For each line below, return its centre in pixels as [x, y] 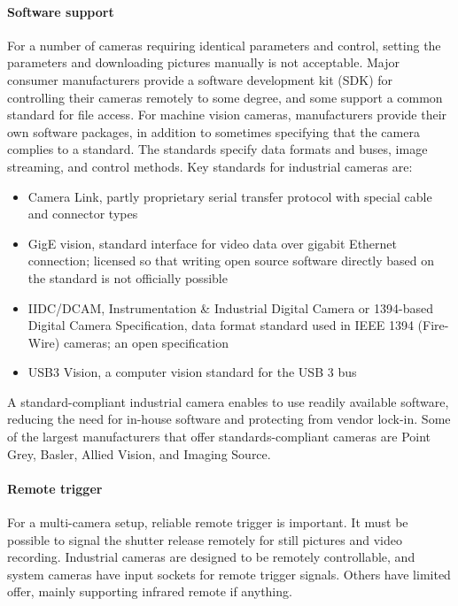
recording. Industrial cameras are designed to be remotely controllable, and [211, 557]
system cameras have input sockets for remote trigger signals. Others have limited [229, 574]
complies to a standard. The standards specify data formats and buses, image [217, 149]
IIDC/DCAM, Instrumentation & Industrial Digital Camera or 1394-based [230, 307]
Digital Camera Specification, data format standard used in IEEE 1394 [221, 325]
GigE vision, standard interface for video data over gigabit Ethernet [213, 243]
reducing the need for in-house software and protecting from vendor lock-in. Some [229, 419]
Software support [61, 11]
